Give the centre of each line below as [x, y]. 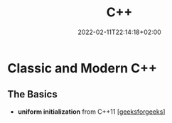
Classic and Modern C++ [82, 68]
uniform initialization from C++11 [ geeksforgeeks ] [91, 112]
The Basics [33, 94]
